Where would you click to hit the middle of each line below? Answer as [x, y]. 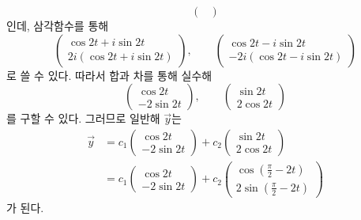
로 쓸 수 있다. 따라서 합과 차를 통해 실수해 [109, 75]
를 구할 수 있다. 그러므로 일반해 [83, 118]
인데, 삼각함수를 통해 [58, 25]
